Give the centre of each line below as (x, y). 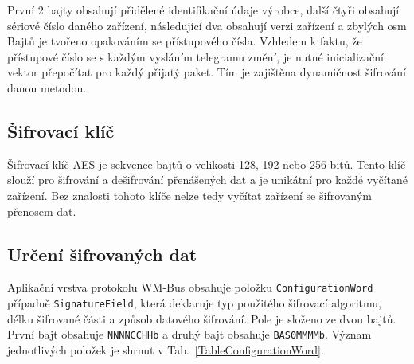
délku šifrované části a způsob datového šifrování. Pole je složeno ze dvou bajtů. (202, 318)
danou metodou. (47, 87)
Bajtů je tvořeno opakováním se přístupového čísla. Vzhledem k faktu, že (185, 41)
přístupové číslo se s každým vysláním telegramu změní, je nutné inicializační (195, 56)
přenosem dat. (42, 211)
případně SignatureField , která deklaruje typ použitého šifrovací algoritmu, (195, 303)
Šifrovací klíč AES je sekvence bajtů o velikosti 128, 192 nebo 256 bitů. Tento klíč (207, 164)
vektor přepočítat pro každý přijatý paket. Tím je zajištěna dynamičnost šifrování (207, 72)
